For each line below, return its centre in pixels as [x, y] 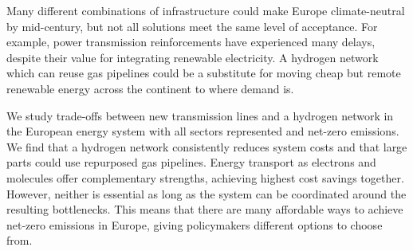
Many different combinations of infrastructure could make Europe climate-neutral [206, 10]
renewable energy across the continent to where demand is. [150, 88]
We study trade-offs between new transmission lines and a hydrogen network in [200, 115]
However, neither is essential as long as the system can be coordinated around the [206, 193]
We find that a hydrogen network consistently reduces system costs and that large [207, 146]
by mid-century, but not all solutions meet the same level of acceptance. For [192, 26]
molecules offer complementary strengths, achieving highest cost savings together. [205, 177]
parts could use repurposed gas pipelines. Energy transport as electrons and [191, 162]
